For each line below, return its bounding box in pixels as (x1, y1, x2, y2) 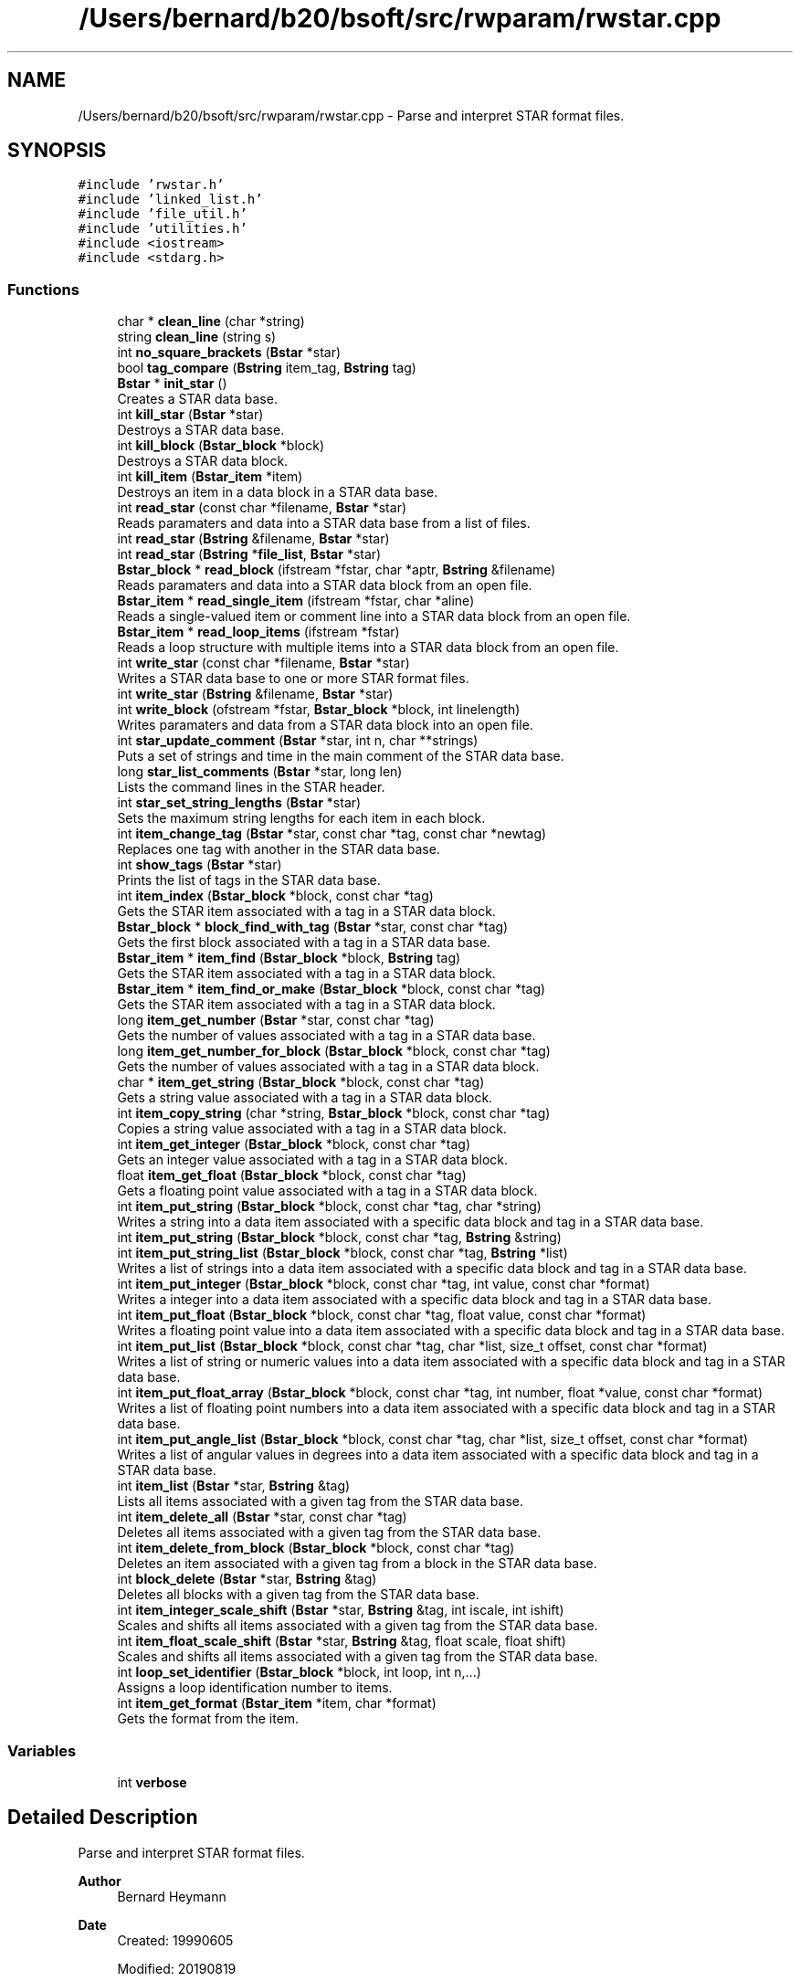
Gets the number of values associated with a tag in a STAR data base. (117, 1027, 536, 1044)
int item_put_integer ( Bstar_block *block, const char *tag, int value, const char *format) (117, 1276, 650, 1292)
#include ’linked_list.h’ (78, 192, 263, 207)
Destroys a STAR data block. (117, 453, 289, 469)
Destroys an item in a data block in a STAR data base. (117, 484, 438, 501)
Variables (7, 1741, 77, 1760)
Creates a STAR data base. (117, 391, 278, 407)
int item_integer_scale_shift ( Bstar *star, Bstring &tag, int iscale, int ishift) (117, 1602, 564, 1618)
